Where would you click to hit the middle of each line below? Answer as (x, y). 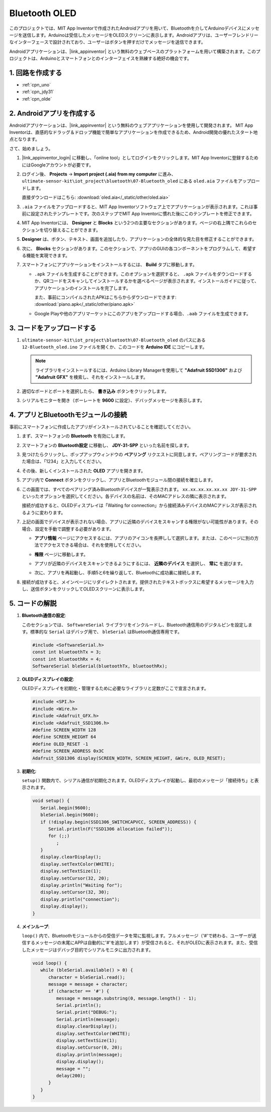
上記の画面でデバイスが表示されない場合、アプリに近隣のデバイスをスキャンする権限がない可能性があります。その (140, 522)
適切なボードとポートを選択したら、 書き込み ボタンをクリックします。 (95, 391)
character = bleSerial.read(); (87, 977)
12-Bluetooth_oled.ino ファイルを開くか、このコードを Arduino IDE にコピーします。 (114, 347)
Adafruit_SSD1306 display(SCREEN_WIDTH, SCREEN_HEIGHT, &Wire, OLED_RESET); (129, 758)
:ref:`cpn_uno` (36, 85)
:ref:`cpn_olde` (37, 99)
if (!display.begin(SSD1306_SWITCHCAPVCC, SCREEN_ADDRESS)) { (118, 822)
